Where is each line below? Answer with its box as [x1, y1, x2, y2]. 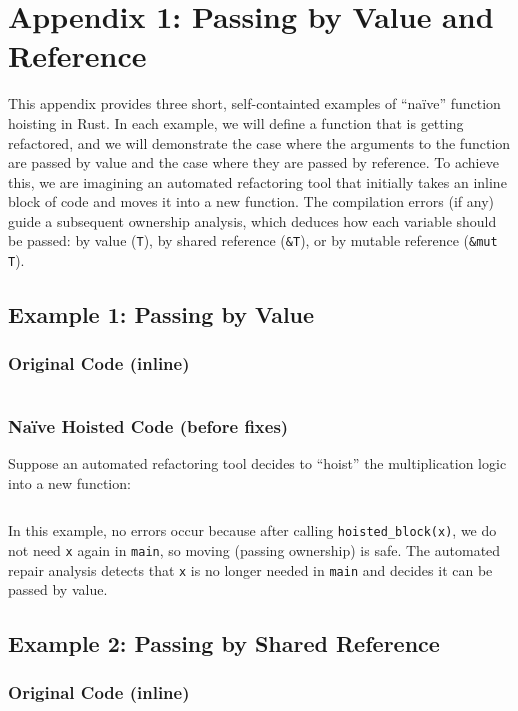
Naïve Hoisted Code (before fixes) [8, 413, 289, 438]
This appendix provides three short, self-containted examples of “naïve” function [8, 93, 501, 114]
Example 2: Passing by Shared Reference [8, 628, 440, 659]
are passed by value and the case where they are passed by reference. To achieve [8, 152, 499, 173]
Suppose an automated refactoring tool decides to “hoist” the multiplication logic [8, 453, 507, 473]
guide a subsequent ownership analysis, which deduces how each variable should [8, 210, 497, 231]
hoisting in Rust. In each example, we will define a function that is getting [8, 112, 464, 133]
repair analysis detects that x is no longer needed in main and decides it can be [8, 559, 493, 580]
